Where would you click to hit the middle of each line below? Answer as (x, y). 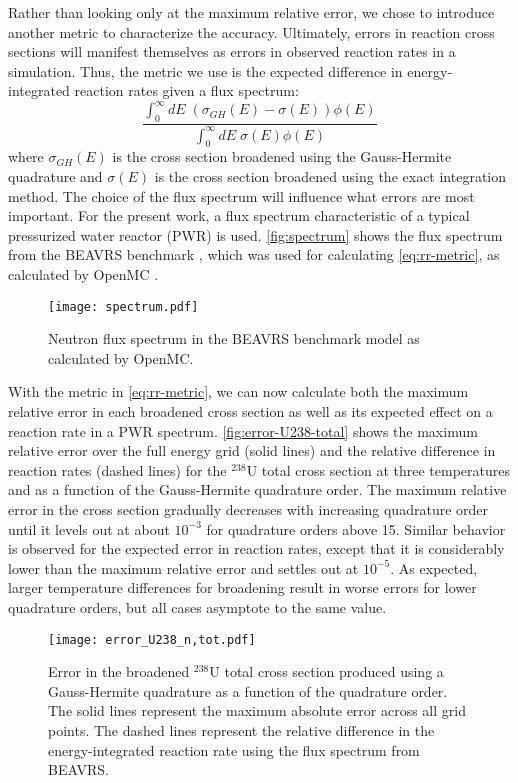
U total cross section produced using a (326, 671)
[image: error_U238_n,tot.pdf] (152, 639)
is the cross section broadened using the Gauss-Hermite (282, 156)
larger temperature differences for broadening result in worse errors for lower (242, 587)
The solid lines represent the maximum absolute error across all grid (257, 710)
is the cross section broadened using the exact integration (330, 176)
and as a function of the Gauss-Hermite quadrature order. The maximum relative (257, 489)
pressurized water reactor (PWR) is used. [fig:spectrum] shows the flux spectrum (255, 234)
